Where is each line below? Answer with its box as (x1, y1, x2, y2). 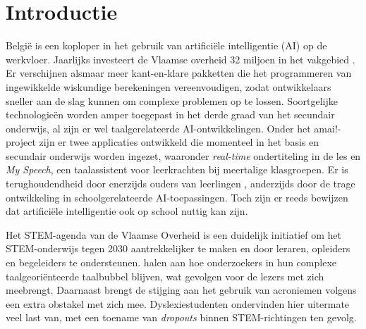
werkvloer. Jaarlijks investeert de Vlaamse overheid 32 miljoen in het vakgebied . (6, 51, 355, 66)
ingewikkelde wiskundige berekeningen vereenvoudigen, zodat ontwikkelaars (6, 79, 331, 94)
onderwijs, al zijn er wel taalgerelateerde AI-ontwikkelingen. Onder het (6, 120, 311, 135)
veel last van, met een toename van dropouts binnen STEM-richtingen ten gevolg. (6, 310, 357, 325)
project (6, 135, 36, 149)
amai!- (314, 120, 341, 135)
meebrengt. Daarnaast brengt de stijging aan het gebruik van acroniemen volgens (6, 283, 357, 297)
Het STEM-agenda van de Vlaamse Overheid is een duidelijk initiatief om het (6, 227, 341, 242)
